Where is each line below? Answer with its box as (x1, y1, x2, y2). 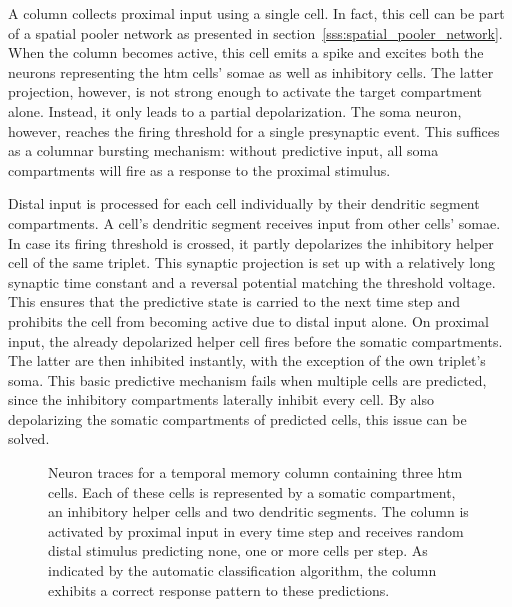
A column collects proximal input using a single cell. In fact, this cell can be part (8, 3, 505, 23)
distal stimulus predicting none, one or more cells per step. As (48, 540, 428, 561)
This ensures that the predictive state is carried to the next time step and (8, 291, 461, 312)
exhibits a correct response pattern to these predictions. (48, 579, 390, 600)
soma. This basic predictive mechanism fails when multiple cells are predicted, (8, 369, 487, 390)
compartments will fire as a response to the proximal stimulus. (8, 159, 391, 180)
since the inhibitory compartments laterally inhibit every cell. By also (8, 389, 435, 410)
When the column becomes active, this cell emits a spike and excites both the (8, 42, 484, 63)
